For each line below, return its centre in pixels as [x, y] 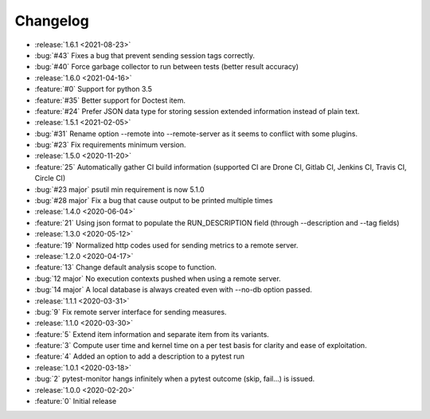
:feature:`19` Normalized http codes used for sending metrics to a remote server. [166, 245]
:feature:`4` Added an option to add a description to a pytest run [140, 356]
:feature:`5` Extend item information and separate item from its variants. [152, 334]
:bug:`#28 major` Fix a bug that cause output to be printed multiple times [154, 201]
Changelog [52, 21]
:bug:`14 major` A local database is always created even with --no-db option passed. [173, 290]
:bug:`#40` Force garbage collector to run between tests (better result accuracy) [166, 67]
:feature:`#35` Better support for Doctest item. [110, 100]
